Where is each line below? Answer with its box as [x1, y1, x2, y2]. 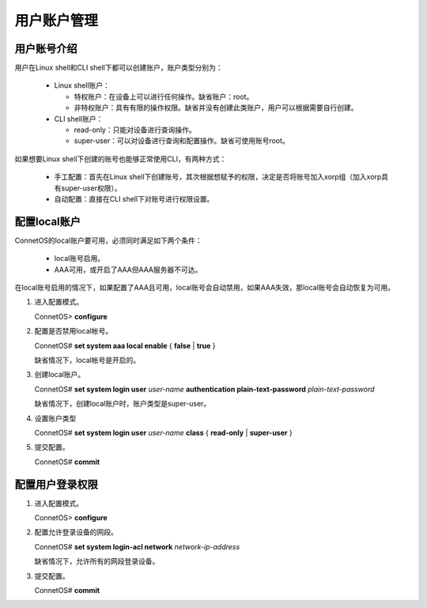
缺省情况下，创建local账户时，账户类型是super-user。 [34, 399, 211, 409]
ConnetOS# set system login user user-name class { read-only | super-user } [34, 428, 293, 437]
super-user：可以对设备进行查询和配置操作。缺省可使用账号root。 [74, 136, 290, 145]
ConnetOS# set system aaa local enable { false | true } [34, 341, 216, 350]
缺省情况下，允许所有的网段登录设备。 [34, 557, 160, 566]
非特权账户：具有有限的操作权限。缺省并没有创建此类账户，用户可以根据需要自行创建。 [74, 103, 358, 112]
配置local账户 [14, 214, 81, 228]
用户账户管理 [14, 12, 99, 29]
